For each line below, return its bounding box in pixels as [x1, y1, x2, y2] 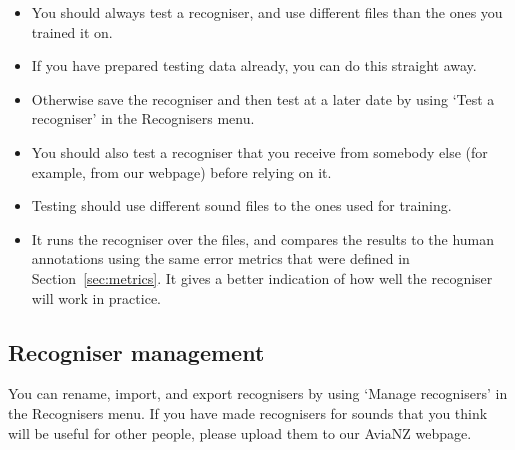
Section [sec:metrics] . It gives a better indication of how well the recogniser [31, 267, 493, 288]
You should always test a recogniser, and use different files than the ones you [31, 2, 503, 22]
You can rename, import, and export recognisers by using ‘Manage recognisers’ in [8, 383, 508, 404]
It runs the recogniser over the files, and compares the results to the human [31, 228, 495, 249]
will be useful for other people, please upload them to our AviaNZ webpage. [8, 422, 472, 443]
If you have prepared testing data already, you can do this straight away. [31, 55, 477, 76]
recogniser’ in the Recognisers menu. [31, 108, 255, 129]
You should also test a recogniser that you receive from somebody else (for [31, 141, 488, 162]
